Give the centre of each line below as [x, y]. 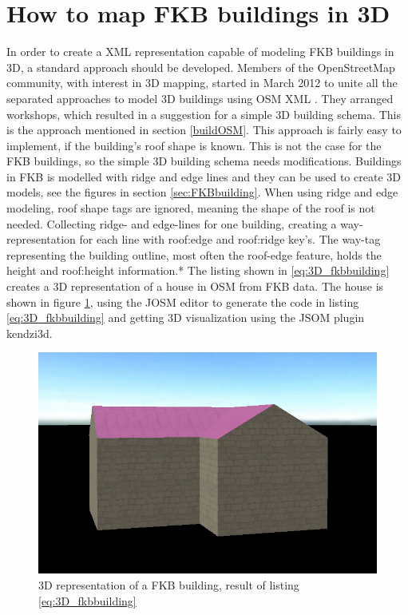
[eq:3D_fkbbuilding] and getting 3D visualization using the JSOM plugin [186, 317]
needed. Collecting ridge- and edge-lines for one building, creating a [172, 223]
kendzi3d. [30, 333]
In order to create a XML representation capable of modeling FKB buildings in [200, 52]
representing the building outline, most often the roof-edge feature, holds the [194, 254]
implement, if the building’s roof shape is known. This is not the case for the [194, 145]
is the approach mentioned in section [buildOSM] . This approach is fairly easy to [204, 130]
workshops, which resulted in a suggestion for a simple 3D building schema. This [204, 114]
